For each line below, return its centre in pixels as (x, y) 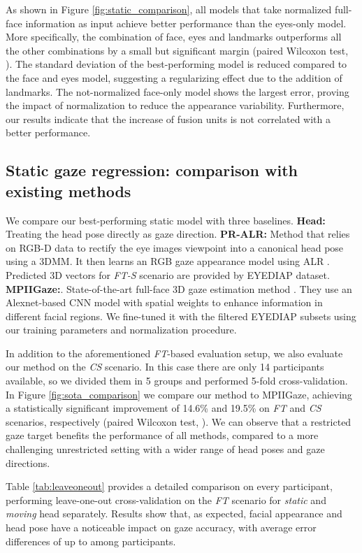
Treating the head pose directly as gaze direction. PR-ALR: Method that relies (178, 234)
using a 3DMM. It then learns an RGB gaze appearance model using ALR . (168, 261)
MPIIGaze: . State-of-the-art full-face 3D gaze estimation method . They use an (179, 288)
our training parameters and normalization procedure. (121, 330)
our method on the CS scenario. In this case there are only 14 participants (165, 367)
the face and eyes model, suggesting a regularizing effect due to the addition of (174, 77)
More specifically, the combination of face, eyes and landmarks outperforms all (174, 37)
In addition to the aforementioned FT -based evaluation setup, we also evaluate (174, 353)
